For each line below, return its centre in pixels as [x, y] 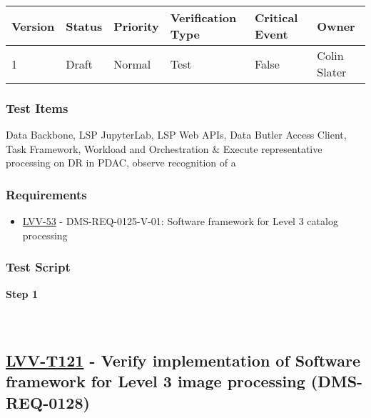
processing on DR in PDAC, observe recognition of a [121, 163]
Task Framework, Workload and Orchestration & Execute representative [164, 148]
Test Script [38, 267]
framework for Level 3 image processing [156, 381]
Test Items [37, 108]
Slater [332, 72]
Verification [203, 18]
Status [84, 26]
